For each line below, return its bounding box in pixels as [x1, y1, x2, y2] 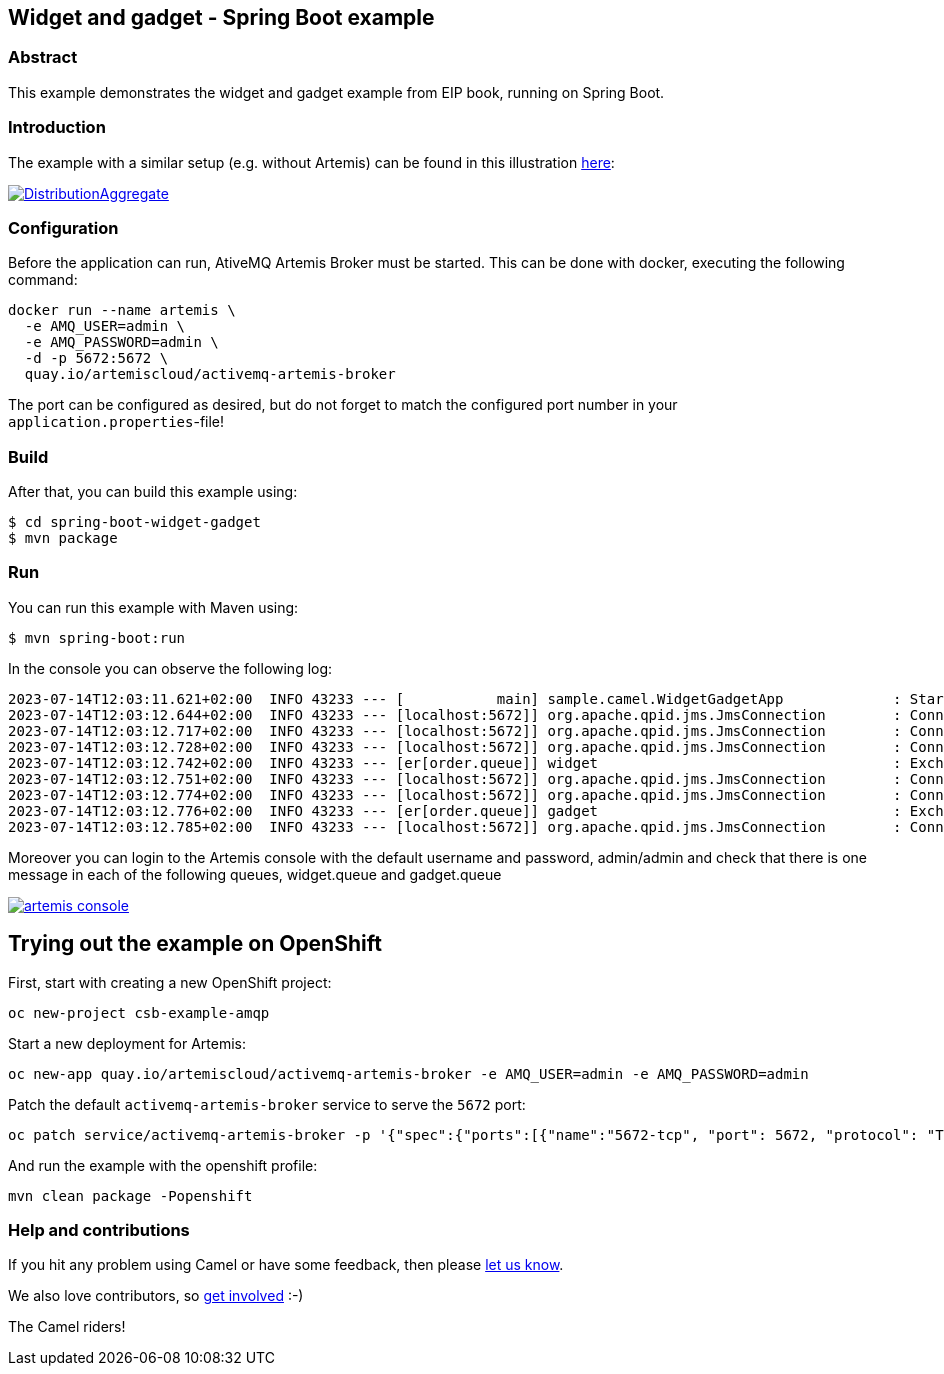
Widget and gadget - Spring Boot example [8, 5, 435, 30]
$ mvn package [8, 530, 118, 547]
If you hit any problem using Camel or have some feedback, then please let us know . [8, 1256, 564, 1274]
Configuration [8, 217, 119, 238]
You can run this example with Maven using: [8, 598, 299, 616]
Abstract [8, 47, 78, 68]
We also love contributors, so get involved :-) [8, 1287, 304, 1305]
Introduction [8, 117, 106, 138]
